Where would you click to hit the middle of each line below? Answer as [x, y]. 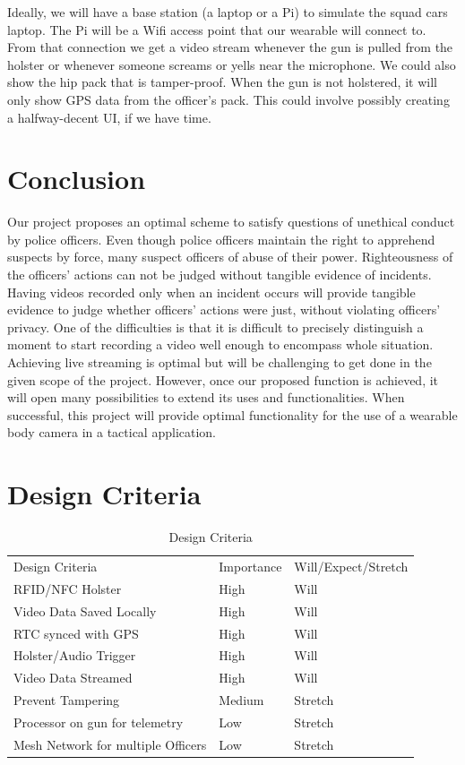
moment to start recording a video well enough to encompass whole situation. [220, 344]
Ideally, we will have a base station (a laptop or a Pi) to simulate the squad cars [228, 12]
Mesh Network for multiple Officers [110, 744]
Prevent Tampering [67, 700]
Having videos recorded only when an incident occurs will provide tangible [211, 292]
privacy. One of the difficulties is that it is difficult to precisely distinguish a [215, 327]
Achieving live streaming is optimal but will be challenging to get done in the [220, 362]
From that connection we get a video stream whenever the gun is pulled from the [230, 47]
